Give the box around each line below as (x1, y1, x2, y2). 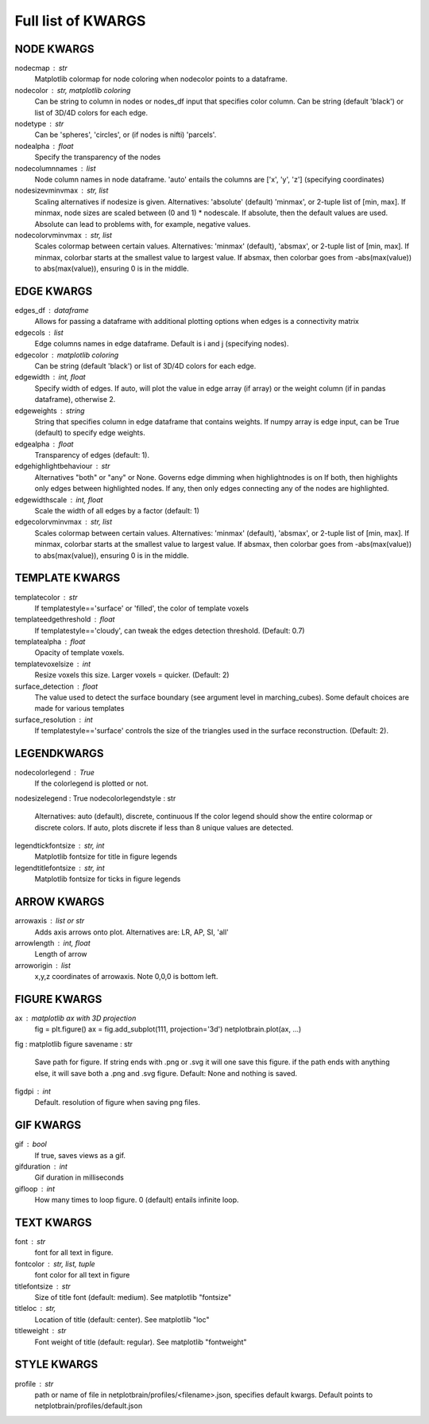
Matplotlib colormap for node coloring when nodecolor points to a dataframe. (34, 74, 288, 84)
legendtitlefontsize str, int (14, 863, 105, 872)
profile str (14, 1379, 54, 1388)
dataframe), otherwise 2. (34, 395, 116, 404)
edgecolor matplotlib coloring (14, 350, 119, 360)
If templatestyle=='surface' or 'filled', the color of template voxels (34, 603, 249, 613)
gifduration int (14, 1162, 68, 1172)
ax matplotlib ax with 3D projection (14, 1013, 137, 1023)
